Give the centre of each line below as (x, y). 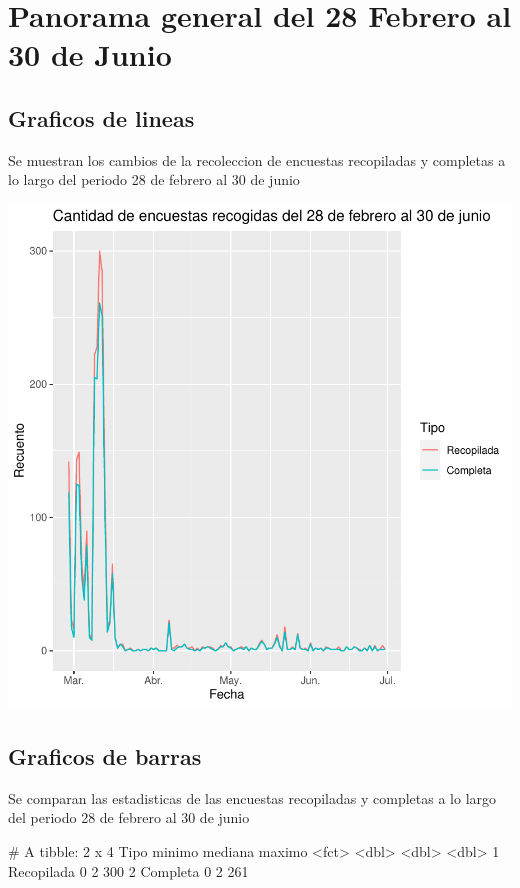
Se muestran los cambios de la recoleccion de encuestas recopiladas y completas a (257, 159)
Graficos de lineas (101, 117)
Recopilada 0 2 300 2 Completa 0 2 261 (128, 870)
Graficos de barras (105, 755)
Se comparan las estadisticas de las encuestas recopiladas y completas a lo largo (252, 797)
